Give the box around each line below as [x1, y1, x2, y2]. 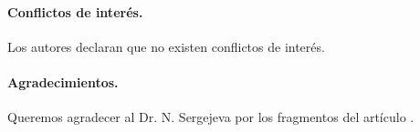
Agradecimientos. [7, 72, 119, 91]
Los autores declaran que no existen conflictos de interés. [7, 36, 325, 56]
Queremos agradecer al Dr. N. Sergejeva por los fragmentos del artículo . [7, 107, 415, 127]
